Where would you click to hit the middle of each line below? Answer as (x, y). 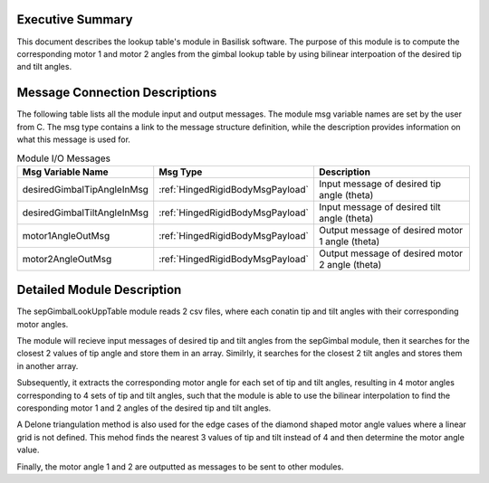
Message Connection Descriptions (117, 93)
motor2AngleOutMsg (67, 259)
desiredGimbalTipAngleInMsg (86, 189)
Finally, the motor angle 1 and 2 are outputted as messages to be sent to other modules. (180, 467)
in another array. (48, 365)
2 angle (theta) (350, 264)
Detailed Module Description (99, 290)
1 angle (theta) (349, 241)
